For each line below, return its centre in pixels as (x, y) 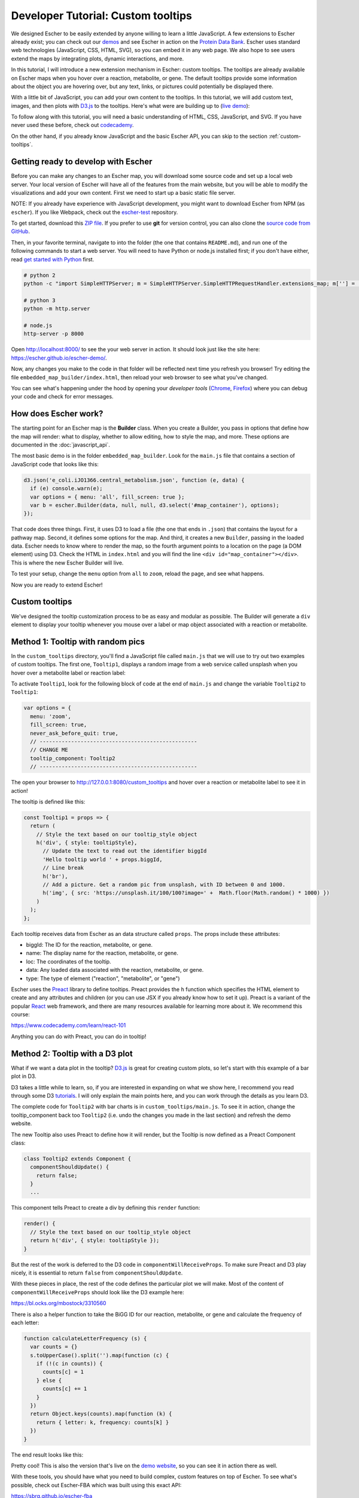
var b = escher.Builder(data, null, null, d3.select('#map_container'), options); (155, 505)
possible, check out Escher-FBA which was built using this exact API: (96, 1485)
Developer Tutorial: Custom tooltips (102, 16)
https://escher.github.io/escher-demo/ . (59, 358)
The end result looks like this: (47, 1455)
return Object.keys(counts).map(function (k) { (101, 1414)
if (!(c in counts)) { (69, 1364)
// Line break (63, 868)
